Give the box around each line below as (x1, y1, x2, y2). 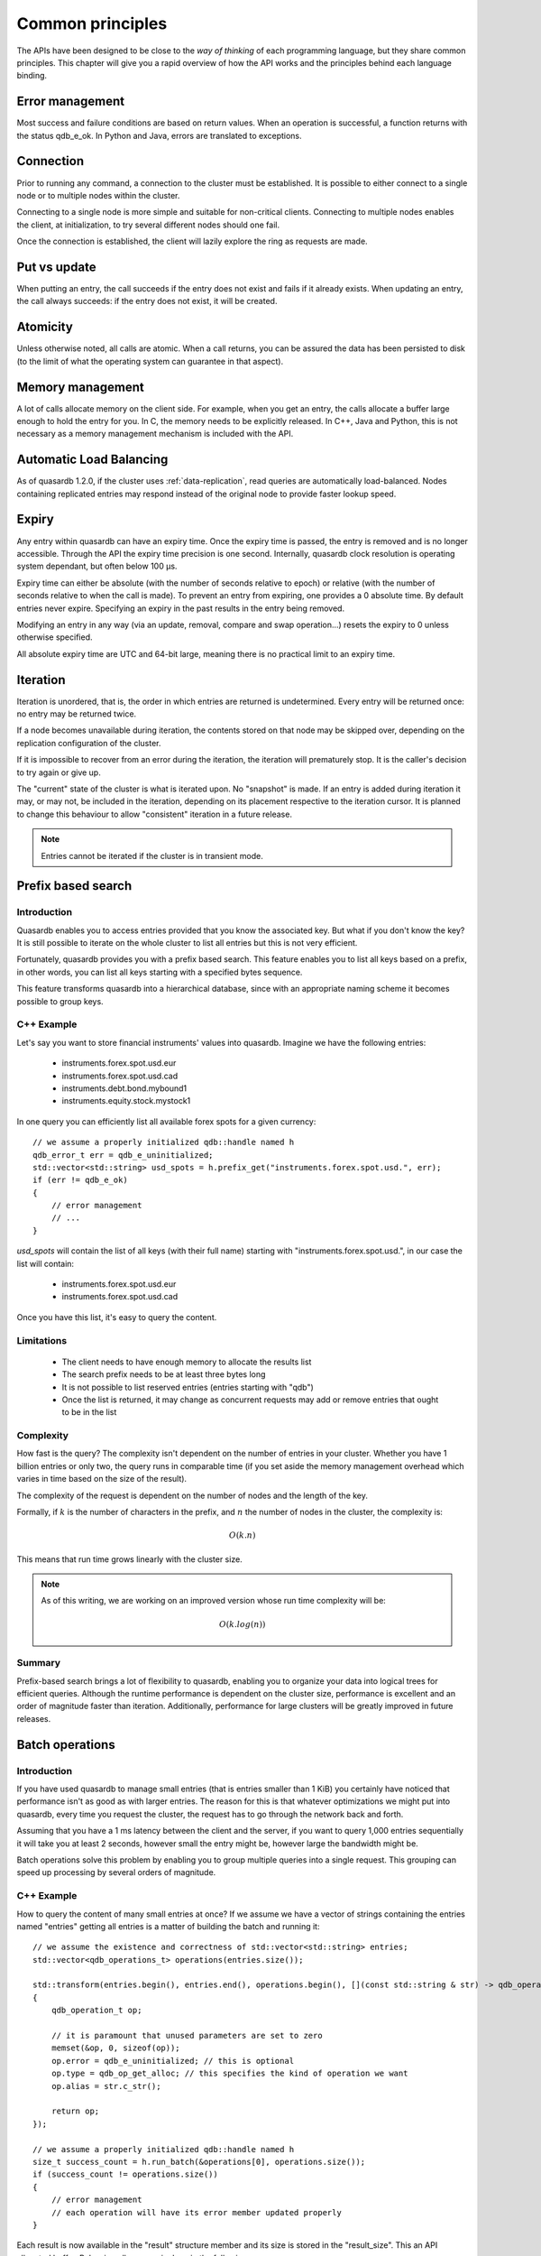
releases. (16, 1713, 51, 1724)
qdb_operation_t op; (50, 2005, 142, 2016)
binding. (16, 70, 48, 81)
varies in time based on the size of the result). (16, 1474, 188, 1484)
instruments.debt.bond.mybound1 (61, 1083, 188, 1094)
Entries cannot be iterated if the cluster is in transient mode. (41, 850, 263, 861)
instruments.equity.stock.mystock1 (61, 1096, 191, 1106)
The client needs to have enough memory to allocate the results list (61, 1356, 312, 1367)
